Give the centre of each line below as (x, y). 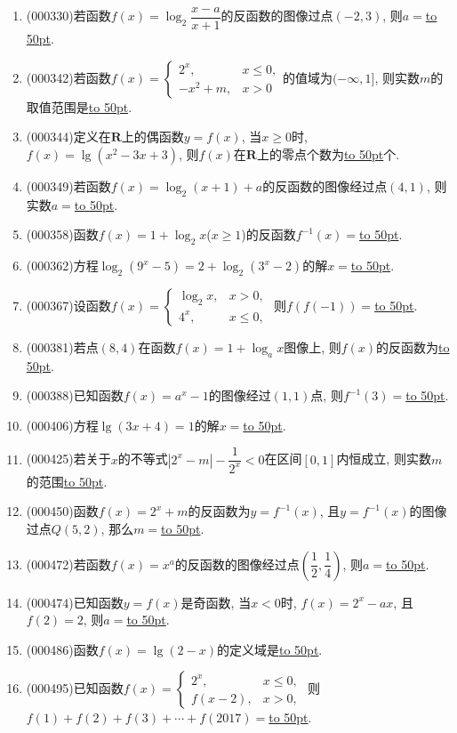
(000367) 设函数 (68, 305)
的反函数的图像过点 (277, 16)
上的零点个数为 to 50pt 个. (328, 153)
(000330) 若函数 (68, 16)
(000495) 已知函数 (75, 688)
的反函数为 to (413, 346)
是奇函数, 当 (216, 602)
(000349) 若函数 (68, 185)
